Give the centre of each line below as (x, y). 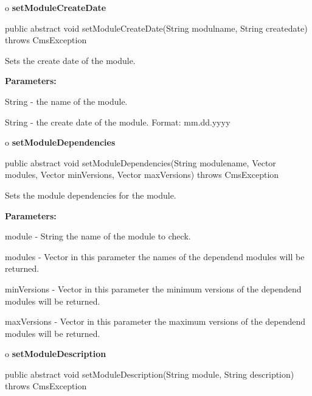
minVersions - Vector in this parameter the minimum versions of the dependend (153, 288)
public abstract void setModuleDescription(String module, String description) (150, 374)
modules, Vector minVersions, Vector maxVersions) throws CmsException (142, 175)
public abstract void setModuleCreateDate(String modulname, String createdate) (156, 28)
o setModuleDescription (56, 354)
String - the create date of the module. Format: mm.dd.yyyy (118, 122)
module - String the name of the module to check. (98, 236)
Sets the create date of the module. (70, 60)
